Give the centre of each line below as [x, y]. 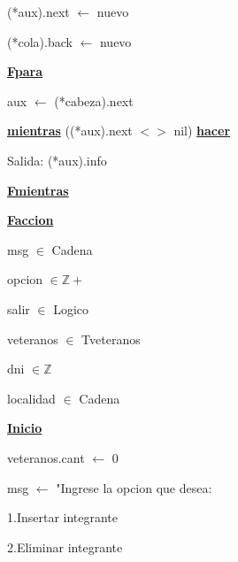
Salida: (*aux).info [57, 160]
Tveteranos [111, 339]
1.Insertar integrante [63, 517]
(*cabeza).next [94, 100]
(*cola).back [40, 41]
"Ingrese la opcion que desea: [134, 487]
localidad [31, 398]
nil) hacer [202, 131]
